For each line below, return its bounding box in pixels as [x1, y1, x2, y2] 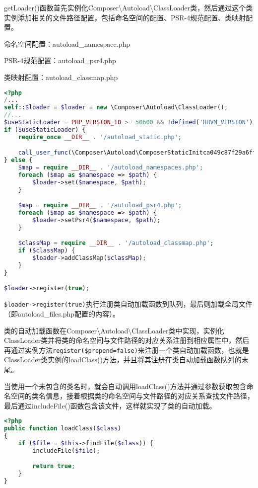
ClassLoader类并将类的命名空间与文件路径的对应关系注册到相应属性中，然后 [4, 335, 250, 345]
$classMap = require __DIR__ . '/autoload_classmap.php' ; [18, 240, 214, 247]
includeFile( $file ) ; [32, 447, 100, 454]
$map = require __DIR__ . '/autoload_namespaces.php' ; [18, 164, 203, 171]
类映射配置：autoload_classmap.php [4, 72, 118, 82]
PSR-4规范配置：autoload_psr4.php [4, 55, 116, 66]
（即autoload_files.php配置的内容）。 [4, 308, 120, 319]
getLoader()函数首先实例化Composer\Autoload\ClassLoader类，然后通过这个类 [4, 2, 253, 12]
